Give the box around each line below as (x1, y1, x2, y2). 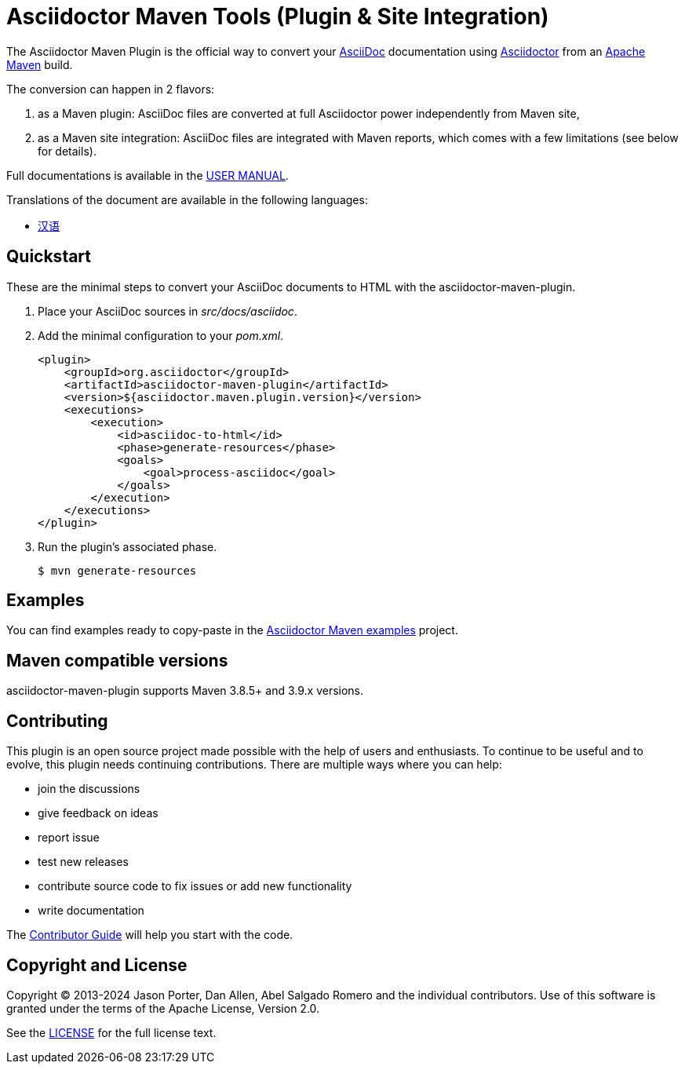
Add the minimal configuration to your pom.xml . (38, 328, 284, 342)
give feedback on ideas (38, 806, 158, 820)
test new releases (38, 855, 129, 869)
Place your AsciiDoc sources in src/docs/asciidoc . (38, 304, 297, 318)
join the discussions (38, 782, 140, 796)
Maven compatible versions (6, 650, 228, 670)
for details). (38, 144, 97, 158)
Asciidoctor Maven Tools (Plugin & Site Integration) (6, 3, 549, 30)
